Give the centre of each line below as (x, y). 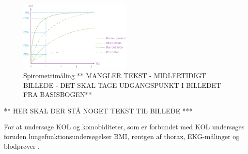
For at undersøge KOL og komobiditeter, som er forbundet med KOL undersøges (124, 127)
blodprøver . (22, 146)
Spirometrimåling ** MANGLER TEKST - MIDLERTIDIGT (115, 76)
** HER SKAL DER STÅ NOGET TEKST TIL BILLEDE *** (98, 110)
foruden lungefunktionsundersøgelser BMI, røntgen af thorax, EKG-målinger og (122, 136)
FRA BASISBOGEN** (58, 94)
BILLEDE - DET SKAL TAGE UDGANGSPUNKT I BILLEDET (122, 85)
